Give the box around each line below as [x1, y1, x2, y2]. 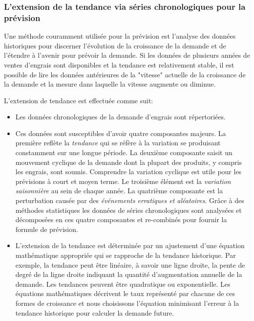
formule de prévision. [15, 224, 78, 234]
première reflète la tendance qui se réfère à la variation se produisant [15, 138, 221, 148]
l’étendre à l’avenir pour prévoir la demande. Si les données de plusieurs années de [4, 50, 250, 60]
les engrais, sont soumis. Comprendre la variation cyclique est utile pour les [15, 166, 242, 177]
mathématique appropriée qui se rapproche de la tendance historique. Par [15, 250, 236, 260]
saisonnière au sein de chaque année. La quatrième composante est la [15, 185, 223, 196]
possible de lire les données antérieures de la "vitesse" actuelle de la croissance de [4, 69, 246, 79]
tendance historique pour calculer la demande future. [15, 307, 174, 318]
